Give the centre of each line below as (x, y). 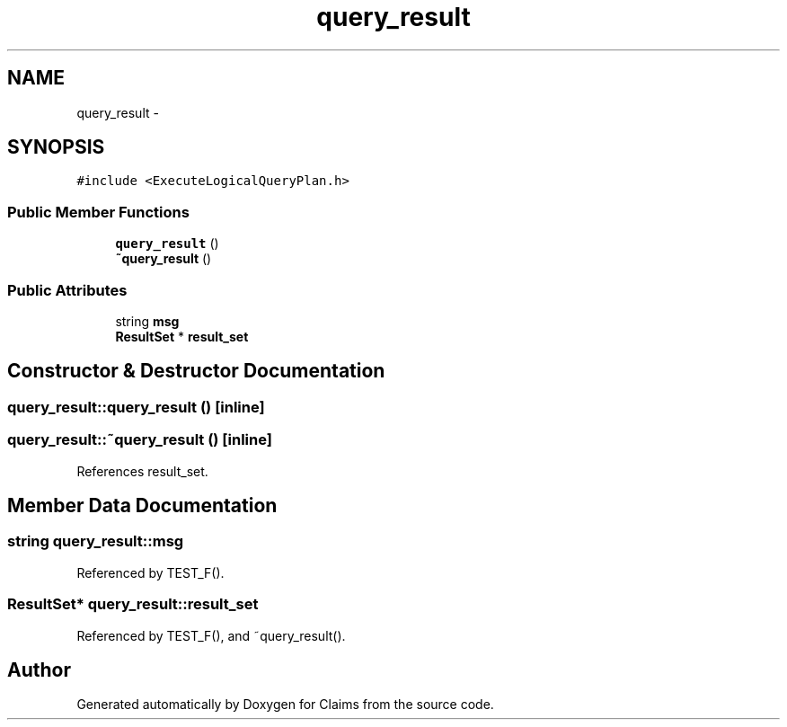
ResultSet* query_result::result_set (133, 604)
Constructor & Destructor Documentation (196, 371)
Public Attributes (67, 290)
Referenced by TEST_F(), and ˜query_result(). (211, 635)
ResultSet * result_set (182, 336)
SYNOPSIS (56, 147)
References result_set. (142, 471)
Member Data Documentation (142, 505)
